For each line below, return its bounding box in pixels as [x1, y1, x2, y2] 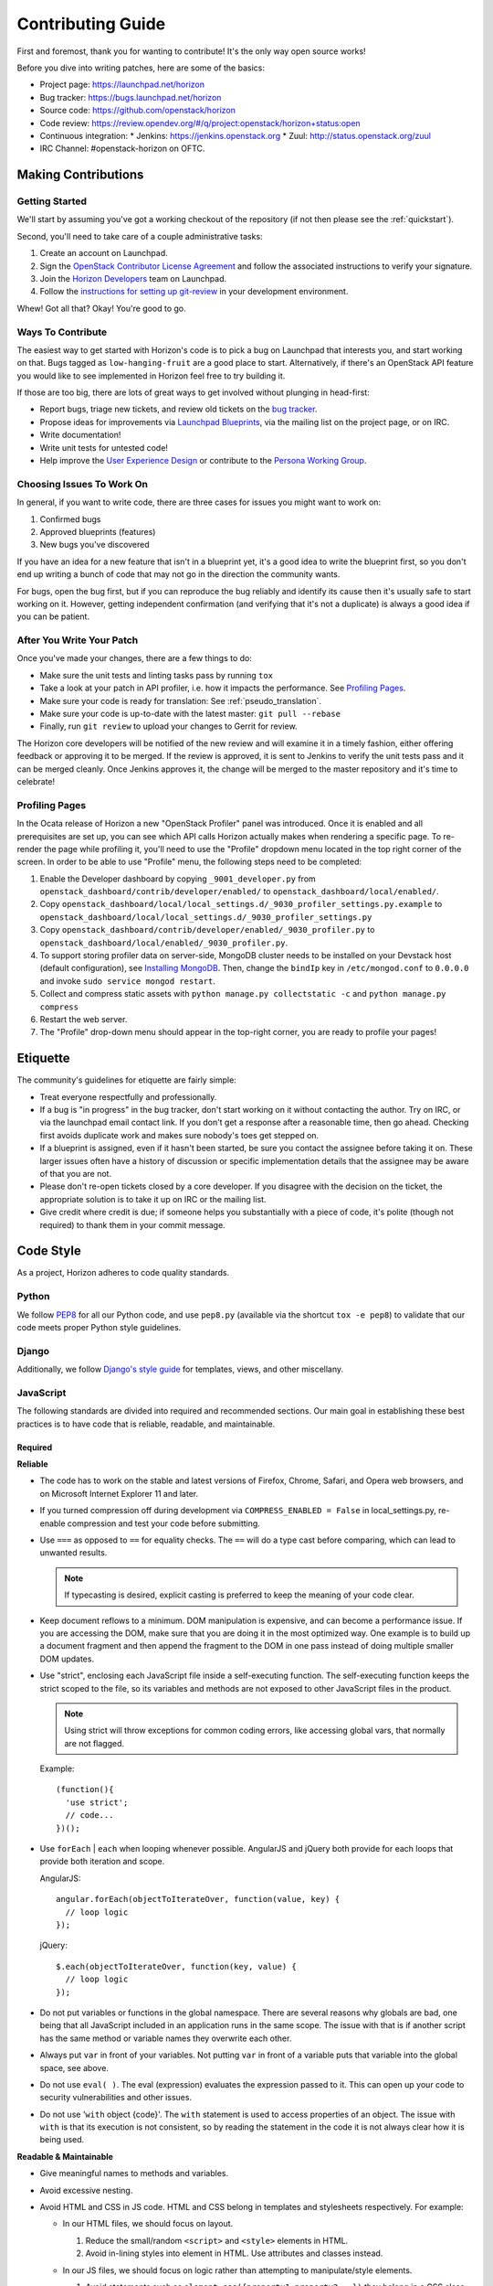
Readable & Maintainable [16, 2151, 114, 2162]
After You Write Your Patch [16, 634, 139, 646]
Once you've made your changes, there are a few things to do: [16, 653, 253, 664]
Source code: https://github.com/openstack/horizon [39, 105, 236, 116]
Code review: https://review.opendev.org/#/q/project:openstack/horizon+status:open [39, 117, 361, 128]
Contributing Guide [16, 14, 166, 34]
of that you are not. [39, 1169, 112, 1179]
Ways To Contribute [16, 326, 108, 338]
